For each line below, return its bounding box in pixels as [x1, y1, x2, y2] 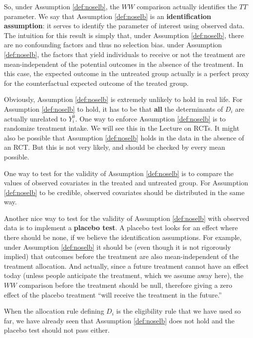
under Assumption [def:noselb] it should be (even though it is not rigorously [4, 241, 231, 252]
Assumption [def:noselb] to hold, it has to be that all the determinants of [4, 103, 223, 114]
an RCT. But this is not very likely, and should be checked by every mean [4, 142, 225, 152]
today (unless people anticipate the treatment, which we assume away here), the [4, 270, 244, 280]
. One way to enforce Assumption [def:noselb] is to [75, 113, 226, 123]
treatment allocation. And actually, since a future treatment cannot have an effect [4, 260, 249, 271]
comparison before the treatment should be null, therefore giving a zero [19, 280, 233, 290]
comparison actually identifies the [136, 1, 237, 11]
